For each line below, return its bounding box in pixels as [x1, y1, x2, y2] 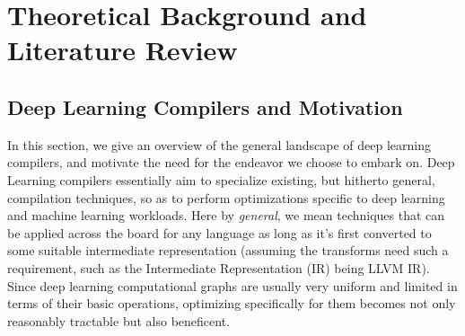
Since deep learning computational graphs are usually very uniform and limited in [7, 276, 458, 295]
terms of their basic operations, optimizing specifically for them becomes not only [7, 294, 456, 313]
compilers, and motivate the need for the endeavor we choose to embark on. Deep [7, 153, 455, 172]
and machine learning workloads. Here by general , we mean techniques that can [7, 206, 445, 225]
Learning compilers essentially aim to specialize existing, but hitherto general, [7, 170, 435, 189]
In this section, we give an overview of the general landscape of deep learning [7, 135, 432, 154]
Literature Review [7, 31, 238, 68]
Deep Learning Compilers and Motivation [7, 93, 403, 120]
